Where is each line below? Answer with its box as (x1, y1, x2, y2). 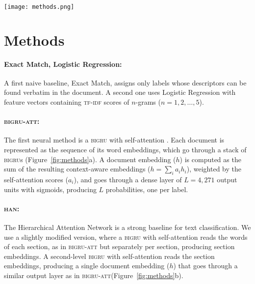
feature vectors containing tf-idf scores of (4, 97, 129, 107)
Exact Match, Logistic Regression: (4, 58, 122, 69)
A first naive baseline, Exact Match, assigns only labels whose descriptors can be (4, 77, 247, 87)
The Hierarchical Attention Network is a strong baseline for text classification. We (4, 222, 251, 232)
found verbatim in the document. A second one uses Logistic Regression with (4, 87, 236, 97)
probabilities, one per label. (105, 184, 188, 194)
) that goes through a (173, 260, 238, 271)
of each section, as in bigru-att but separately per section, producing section (4, 241, 235, 252)
